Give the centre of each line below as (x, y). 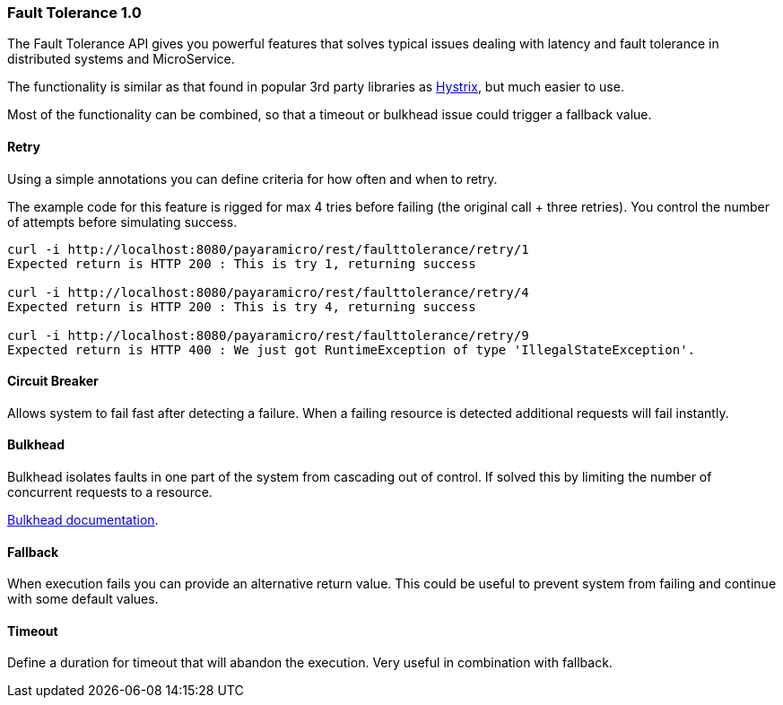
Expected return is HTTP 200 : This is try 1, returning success (242, 263)
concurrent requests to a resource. (110, 492)
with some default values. (83, 599)
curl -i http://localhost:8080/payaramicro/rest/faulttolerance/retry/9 (268, 335)
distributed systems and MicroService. (121, 59)
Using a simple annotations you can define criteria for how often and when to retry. (252, 178)
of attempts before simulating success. (122, 222)
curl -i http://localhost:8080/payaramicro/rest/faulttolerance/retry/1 (268, 249)
